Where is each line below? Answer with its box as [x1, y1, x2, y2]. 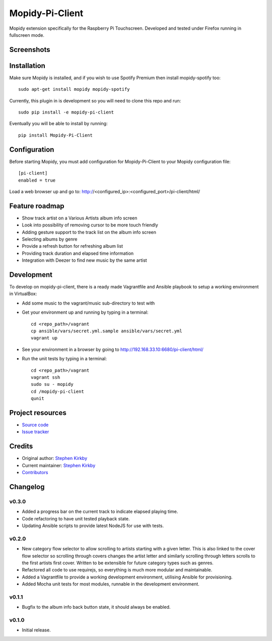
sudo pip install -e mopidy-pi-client [18, 109, 114, 115]
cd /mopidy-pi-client [31, 388, 84, 394]
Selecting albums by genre [22, 236, 78, 242]
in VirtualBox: [9, 290, 37, 297]
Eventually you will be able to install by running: [9, 121, 108, 127]
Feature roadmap [9, 202, 65, 210]
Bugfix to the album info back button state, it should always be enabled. [22, 604, 171, 610]
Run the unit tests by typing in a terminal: [22, 356, 107, 362]
